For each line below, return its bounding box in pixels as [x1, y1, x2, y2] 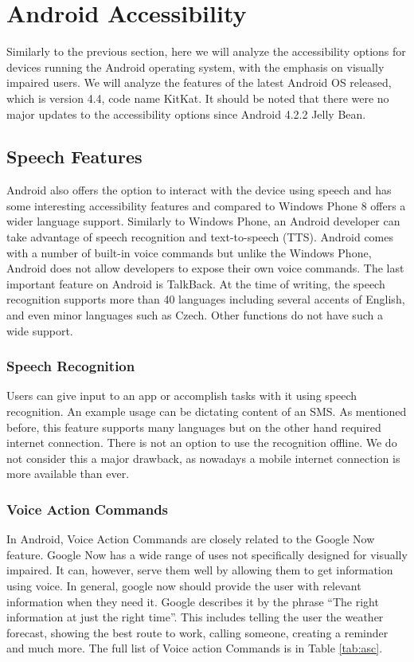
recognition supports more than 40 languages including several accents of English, [6, 291, 405, 307]
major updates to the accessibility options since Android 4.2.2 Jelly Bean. [6, 105, 366, 122]
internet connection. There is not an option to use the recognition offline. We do [6, 434, 397, 451]
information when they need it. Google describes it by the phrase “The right [6, 593, 379, 609]
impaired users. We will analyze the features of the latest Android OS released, [6, 74, 392, 91]
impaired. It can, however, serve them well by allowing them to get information [6, 562, 393, 578]
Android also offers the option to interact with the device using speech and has [6, 182, 392, 198]
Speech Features [6, 144, 143, 169]
